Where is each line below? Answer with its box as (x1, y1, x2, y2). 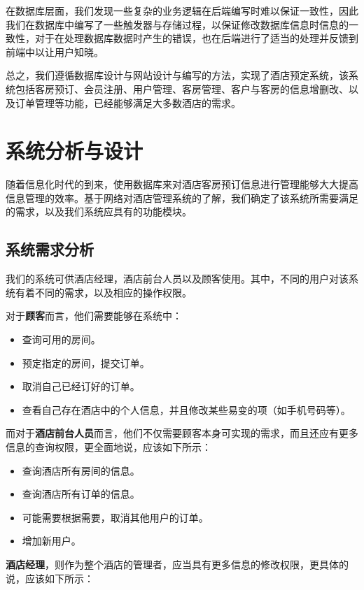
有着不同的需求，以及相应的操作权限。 (15, 285, 192, 299)
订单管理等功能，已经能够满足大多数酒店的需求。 (15, 95, 241, 110)
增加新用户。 (22, 533, 81, 548)
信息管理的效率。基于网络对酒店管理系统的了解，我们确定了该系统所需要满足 (6, 190, 358, 205)
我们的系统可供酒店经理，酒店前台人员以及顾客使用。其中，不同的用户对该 (6, 271, 349, 286)
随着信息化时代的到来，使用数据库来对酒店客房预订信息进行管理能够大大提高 (6, 177, 358, 192)
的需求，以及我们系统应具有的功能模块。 (6, 204, 192, 219)
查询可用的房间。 (22, 332, 101, 347)
